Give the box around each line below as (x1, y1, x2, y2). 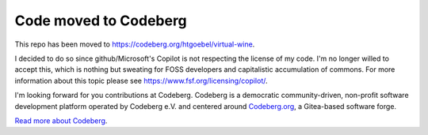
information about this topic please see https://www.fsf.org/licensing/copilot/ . (14, 76, 269, 85)
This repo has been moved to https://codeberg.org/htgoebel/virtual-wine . (14, 39, 255, 49)
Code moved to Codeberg (14, 12, 188, 29)
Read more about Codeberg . (14, 115, 108, 126)
